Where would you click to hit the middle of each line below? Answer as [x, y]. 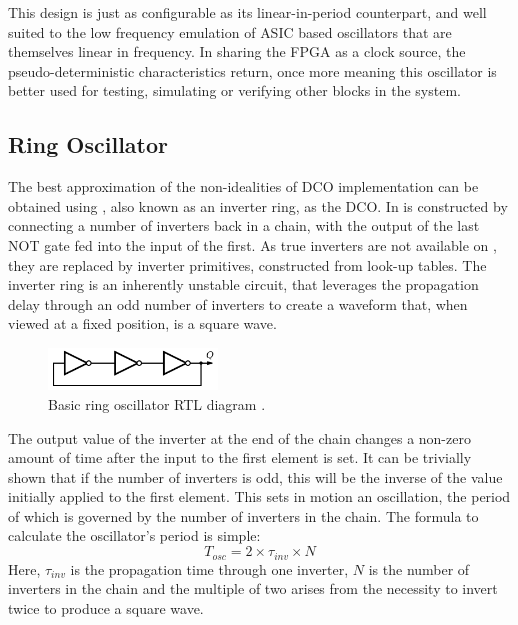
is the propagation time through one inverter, [209, 568]
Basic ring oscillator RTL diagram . [157, 403]
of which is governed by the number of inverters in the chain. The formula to [243, 515]
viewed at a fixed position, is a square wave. [142, 323]
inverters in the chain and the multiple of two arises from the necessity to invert [253, 588]
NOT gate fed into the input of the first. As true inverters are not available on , [252, 244]
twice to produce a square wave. [106, 607]
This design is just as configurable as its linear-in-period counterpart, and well [247, 12]
